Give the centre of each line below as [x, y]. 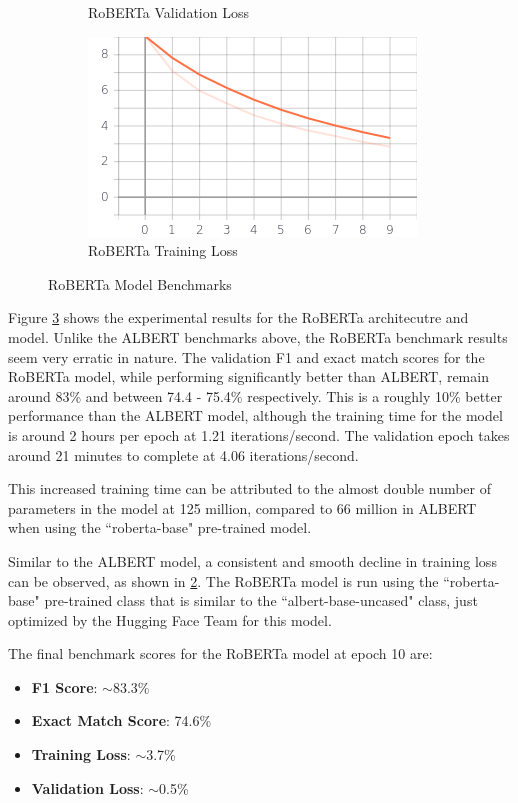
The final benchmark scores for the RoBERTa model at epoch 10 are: [220, 653]
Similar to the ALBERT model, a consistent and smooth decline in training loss [252, 560]
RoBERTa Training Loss [163, 250]
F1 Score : [64, 686]
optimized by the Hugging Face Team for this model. [170, 619]
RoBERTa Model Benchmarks [140, 283]
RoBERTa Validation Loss [168, 12]
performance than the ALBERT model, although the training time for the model [255, 415]
